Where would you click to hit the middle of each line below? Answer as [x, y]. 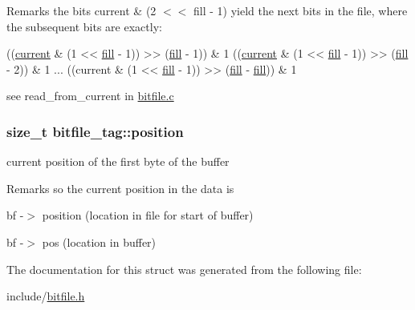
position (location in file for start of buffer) [148, 215]
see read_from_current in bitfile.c [90, 96]
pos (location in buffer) [99, 242]
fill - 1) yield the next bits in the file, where [300, 10]
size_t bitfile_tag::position [95, 131]
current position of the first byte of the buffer [118, 161]
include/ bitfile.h [46, 296]
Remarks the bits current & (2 [81, 10]
